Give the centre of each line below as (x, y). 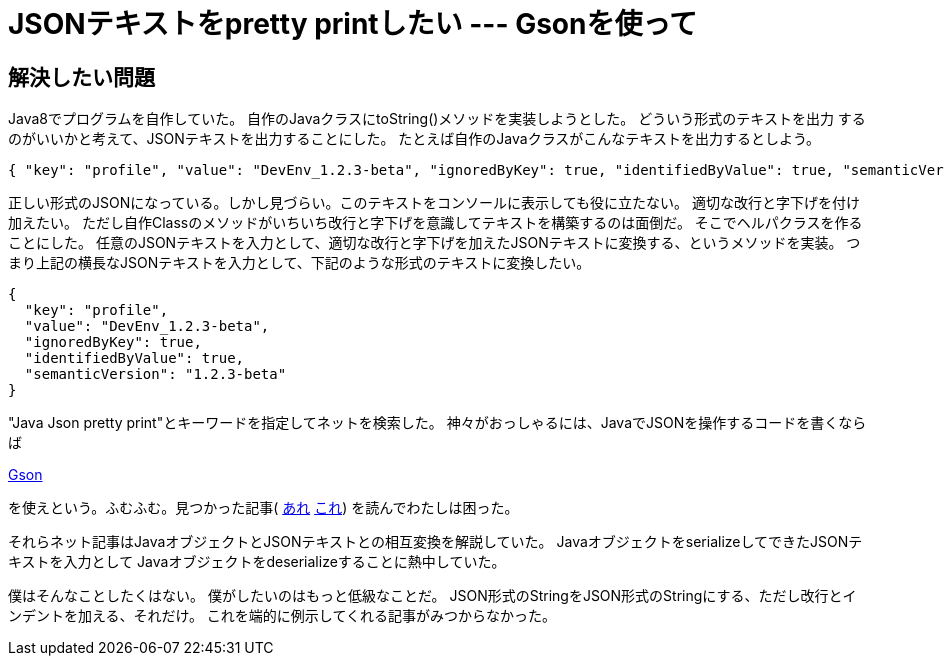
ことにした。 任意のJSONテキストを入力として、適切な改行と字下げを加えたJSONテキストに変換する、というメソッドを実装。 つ (434, 243)
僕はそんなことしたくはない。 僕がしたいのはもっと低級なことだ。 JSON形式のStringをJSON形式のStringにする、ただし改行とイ (432, 596)
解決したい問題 (81, 77)
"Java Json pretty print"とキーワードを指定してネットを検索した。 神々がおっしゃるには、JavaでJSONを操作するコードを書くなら (437, 423)
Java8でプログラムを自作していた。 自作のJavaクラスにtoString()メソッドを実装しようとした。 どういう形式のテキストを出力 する (437, 119)
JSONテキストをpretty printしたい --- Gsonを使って (353, 24)
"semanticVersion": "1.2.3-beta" (155, 374)
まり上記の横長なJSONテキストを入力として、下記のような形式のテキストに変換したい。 (299, 263)
